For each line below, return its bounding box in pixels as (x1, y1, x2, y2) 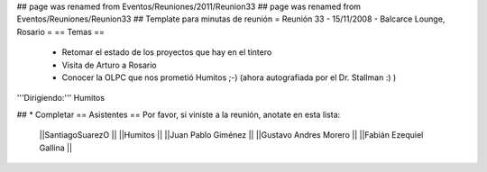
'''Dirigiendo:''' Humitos (16, 93, 106, 104)
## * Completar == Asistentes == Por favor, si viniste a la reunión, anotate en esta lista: (16, 109, 341, 120)
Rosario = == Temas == (16, 26, 106, 37)
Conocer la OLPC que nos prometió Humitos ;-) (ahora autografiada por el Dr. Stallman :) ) (61, 72, 397, 83)
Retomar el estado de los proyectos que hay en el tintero (61, 47, 272, 58)
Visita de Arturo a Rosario (61, 59, 157, 70)
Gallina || (39, 142, 72, 153)
